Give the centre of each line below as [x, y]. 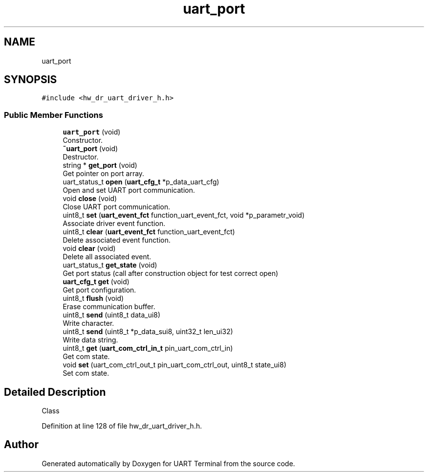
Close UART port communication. [117, 207]
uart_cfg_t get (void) [96, 282]
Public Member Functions [53, 115]
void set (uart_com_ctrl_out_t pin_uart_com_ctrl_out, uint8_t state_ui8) [175, 365]
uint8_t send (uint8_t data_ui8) [112, 315]
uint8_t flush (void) [93, 298]
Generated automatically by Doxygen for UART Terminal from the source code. [168, 463]
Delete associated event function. [117, 240]
